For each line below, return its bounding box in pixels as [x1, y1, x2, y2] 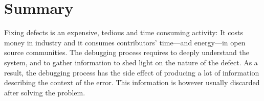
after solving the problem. [4, 87, 85, 97]
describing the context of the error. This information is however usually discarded [4, 77, 260, 88]
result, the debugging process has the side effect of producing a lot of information [4, 67, 259, 78]
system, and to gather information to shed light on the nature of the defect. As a [4, 57, 258, 67]
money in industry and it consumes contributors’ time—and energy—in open [4, 37, 246, 47]
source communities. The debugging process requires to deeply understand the [4, 47, 249, 58]
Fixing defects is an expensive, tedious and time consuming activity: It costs [4, 27, 243, 38]
